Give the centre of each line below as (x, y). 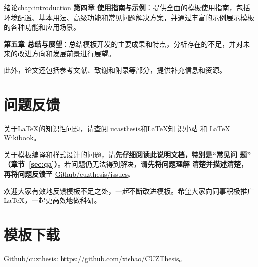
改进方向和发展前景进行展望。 (66, 53)
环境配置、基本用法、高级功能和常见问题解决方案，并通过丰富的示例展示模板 (129, 17)
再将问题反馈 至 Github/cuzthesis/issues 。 (69, 174)
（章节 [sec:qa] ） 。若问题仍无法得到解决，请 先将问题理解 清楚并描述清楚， (126, 164)
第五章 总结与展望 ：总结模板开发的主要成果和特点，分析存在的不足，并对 (124, 43)
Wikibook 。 (22, 138)
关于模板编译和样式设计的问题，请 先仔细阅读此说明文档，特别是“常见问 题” (128, 154)
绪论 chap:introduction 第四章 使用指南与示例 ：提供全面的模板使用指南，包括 (127, 7)
